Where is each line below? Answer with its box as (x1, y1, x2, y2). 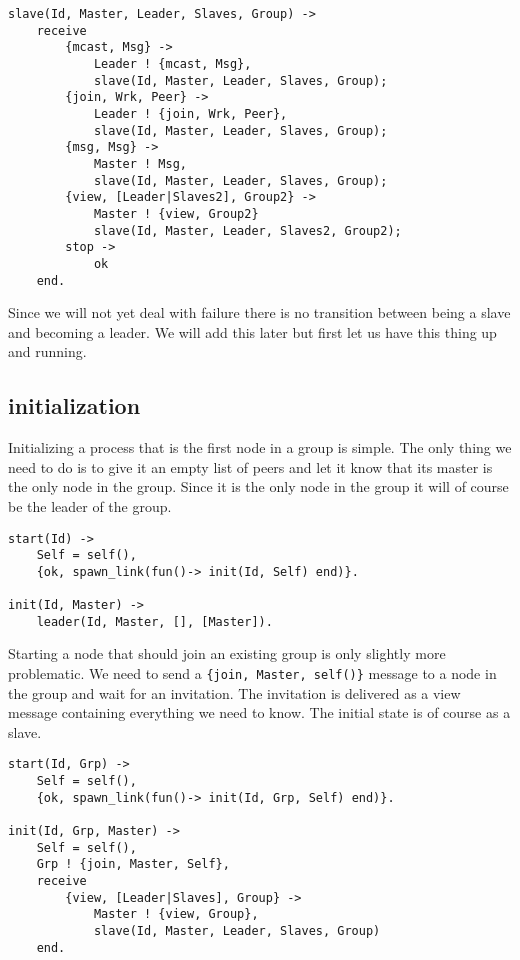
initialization (8, 390, 141, 421)
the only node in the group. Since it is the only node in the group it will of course (8, 476, 509, 497)
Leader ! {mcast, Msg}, (93, 56, 252, 71)
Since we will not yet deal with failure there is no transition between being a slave (8, 302, 511, 323)
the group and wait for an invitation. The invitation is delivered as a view (8, 682, 461, 703)
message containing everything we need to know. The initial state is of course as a (8, 702, 511, 723)
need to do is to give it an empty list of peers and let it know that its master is (8, 456, 493, 477)
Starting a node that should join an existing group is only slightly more (8, 643, 446, 664)
